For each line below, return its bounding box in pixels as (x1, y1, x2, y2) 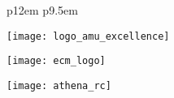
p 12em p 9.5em (7, 2, 78, 18)
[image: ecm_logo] (7, 55, 106, 67)
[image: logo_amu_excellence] (7, 30, 170, 42)
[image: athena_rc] (7, 79, 111, 92)
